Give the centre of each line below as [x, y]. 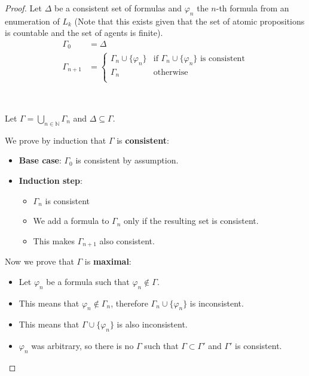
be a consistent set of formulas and [118, 8]
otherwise [171, 72]
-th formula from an [253, 8]
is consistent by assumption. [127, 160]
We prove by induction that [56, 140]
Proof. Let [23, 8]
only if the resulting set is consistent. [191, 221]
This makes [54, 240]
